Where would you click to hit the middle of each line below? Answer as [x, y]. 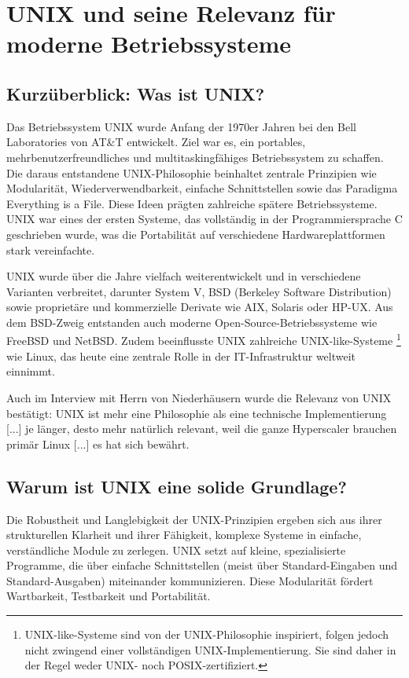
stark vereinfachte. [51, 249]
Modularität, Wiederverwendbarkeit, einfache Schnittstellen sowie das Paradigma [202, 188]
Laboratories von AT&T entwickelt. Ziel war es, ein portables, [156, 142]
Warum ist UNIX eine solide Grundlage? [177, 486]
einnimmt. [31, 371]
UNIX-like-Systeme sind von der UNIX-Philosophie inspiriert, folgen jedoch [207, 634]
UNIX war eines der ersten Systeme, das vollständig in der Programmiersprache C [204, 219]
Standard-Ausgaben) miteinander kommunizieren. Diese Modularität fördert [190, 580]
